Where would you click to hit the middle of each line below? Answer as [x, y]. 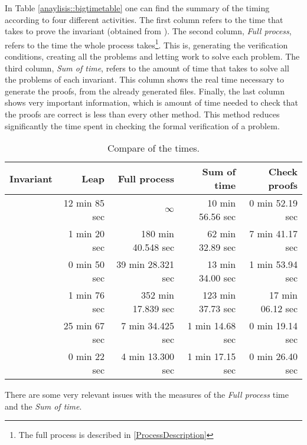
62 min [222, 234]
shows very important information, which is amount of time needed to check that [151, 102]
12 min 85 [84, 203]
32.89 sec [217, 247]
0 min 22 [86, 356]
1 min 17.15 [212, 356]
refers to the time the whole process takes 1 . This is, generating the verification [146, 44]
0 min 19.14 [273, 326]
